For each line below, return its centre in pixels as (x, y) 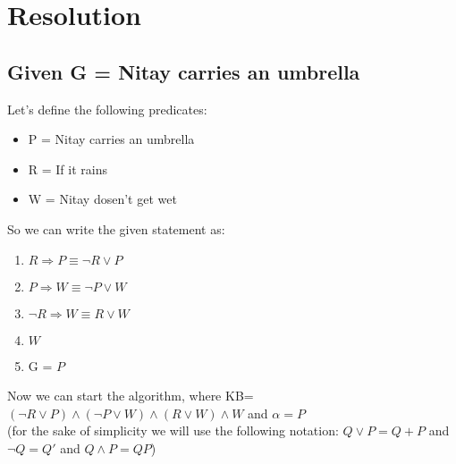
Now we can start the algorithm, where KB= (131, 396)
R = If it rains (68, 169)
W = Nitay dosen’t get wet (102, 199)
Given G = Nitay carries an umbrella (184, 71)
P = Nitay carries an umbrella (111, 139)
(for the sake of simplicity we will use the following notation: (173, 430)
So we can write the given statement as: (116, 228)
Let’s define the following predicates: (107, 109)
